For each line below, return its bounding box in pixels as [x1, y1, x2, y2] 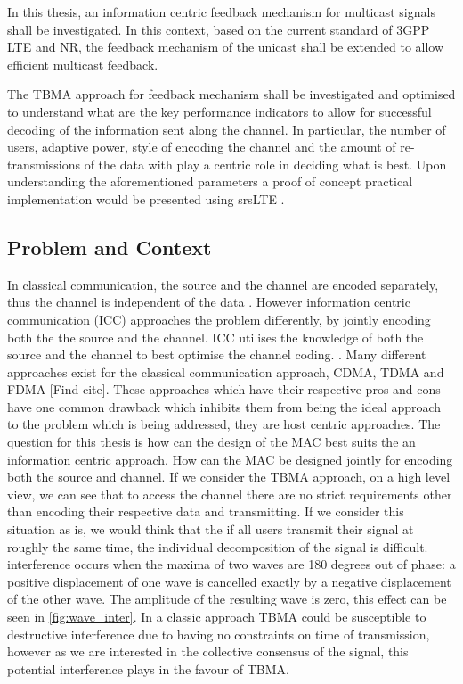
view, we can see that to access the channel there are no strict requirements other [7, 484, 452, 503]
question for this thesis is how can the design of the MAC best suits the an [7, 433, 416, 451]
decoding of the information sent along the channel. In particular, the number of [7, 119, 446, 138]
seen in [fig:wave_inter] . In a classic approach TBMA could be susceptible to [7, 607, 426, 626]
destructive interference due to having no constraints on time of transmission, [7, 624, 430, 643]
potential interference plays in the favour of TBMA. [7, 659, 289, 678]
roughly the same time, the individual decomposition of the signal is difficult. [7, 537, 428, 556]
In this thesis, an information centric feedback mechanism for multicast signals [7, 3, 435, 21]
